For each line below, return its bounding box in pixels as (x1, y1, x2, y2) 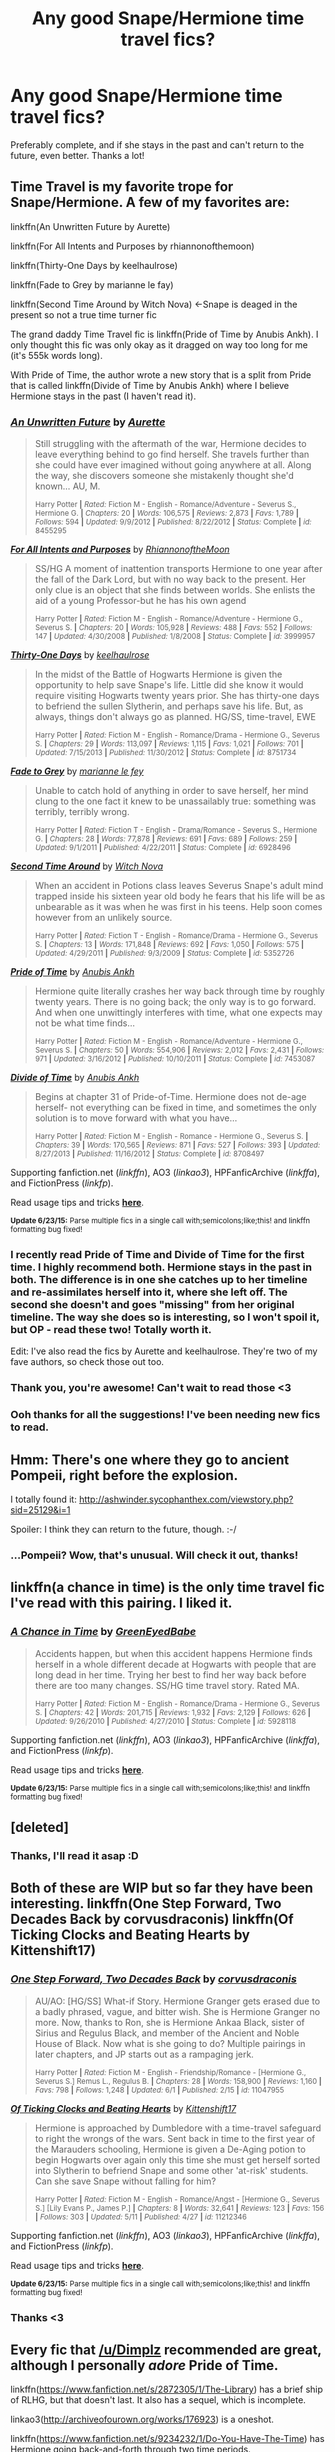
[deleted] (10, 1819, 70, 1836)
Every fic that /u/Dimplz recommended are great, (10, 2341, 322, 2358)
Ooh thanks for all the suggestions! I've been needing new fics (10, 1408, 321, 1422)
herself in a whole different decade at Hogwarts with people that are (34, 1658, 317, 1670)
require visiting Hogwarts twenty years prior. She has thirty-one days (34, 690, 320, 702)
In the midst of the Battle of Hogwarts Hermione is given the (34, 668, 283, 681)
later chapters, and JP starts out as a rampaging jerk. (34, 2048, 255, 2060)
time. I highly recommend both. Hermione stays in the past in (10, 1260, 313, 1274)
